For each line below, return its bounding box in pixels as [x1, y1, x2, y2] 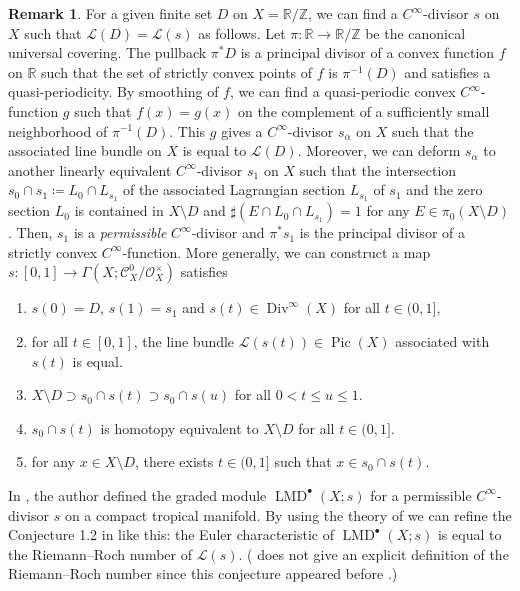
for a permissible [370, 484, 472, 505]
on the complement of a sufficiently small [237, 100, 490, 121]
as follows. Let [198, 22, 286, 43]
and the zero [406, 179, 483, 200]
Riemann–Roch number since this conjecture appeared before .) [8, 563, 398, 584]
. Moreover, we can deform [297, 140, 461, 161]
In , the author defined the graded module [8, 484, 267, 505]
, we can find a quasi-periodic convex [229, 81, 456, 102]
